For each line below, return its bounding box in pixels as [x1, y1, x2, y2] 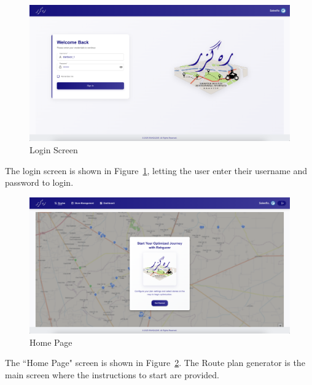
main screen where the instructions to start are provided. [5, 368, 219, 381]
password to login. [5, 176, 74, 189]
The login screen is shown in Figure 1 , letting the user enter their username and [5, 164, 307, 177]
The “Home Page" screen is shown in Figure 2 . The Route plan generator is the [5, 356, 305, 369]
